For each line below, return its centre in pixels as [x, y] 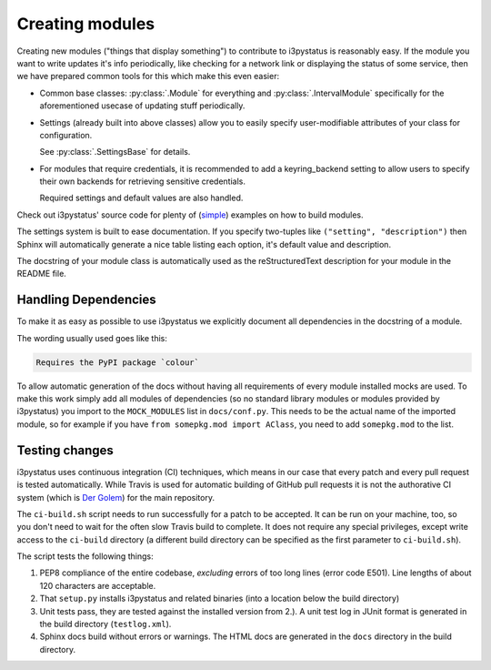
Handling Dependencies [86, 300]
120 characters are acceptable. [98, 585]
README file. [42, 274]
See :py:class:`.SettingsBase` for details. [115, 152]
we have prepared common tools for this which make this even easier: [148, 76]
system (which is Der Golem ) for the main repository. [116, 497]
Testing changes [65, 450]
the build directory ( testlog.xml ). [105, 624]
